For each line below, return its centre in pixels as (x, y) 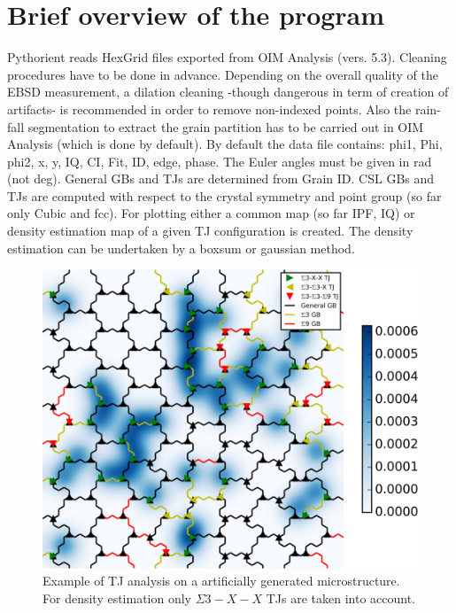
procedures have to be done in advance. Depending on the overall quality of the (223, 74)
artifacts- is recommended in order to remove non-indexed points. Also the (209, 109)
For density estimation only (117, 597)
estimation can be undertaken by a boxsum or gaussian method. (181, 248)
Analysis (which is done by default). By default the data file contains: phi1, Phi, (225, 144)
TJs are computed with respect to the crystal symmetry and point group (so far (224, 195)
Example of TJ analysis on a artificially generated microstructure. (221, 581)
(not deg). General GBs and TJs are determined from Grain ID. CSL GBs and (221, 178)
